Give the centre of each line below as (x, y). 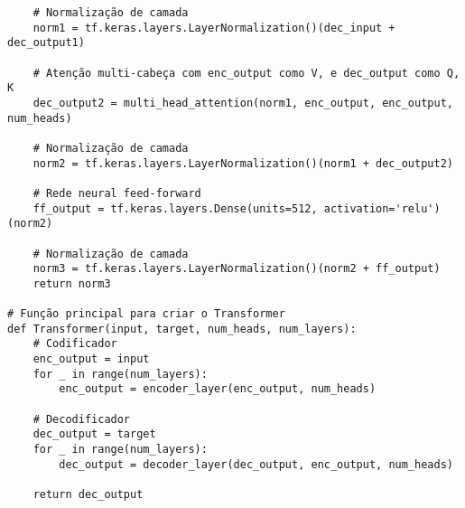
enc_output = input (91, 359)
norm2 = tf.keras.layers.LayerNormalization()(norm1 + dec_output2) (243, 163)
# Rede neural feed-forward (117, 193)
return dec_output (88, 494)
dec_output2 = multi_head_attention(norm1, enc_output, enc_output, (243, 103)
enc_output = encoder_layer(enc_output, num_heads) (218, 389)
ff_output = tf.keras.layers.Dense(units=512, (175, 208)
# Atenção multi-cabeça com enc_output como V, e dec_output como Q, (246, 73)
